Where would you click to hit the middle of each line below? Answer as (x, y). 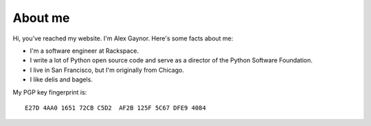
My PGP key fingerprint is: (50, 92)
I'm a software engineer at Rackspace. (84, 51)
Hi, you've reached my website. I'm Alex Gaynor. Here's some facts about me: (123, 38)
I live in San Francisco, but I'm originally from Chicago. (107, 70)
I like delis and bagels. (61, 79)
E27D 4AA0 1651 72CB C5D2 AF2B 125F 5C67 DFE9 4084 (115, 108)
